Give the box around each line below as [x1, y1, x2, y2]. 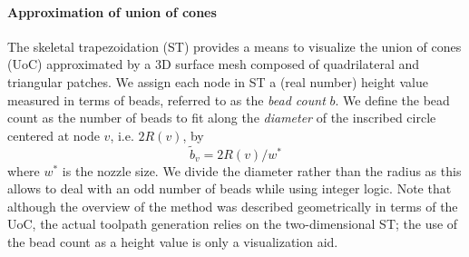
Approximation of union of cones [7, 2, 217, 21]
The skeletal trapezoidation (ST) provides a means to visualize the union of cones [7, 36, 462, 55]
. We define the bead [335, 90, 450, 109]
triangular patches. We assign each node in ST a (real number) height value [7, 72, 428, 91]
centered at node [7, 125, 100, 144]
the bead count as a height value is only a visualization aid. [7, 232, 338, 251]
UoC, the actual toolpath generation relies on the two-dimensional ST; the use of [7, 214, 458, 233]
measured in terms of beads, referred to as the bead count [7, 90, 326, 109]
